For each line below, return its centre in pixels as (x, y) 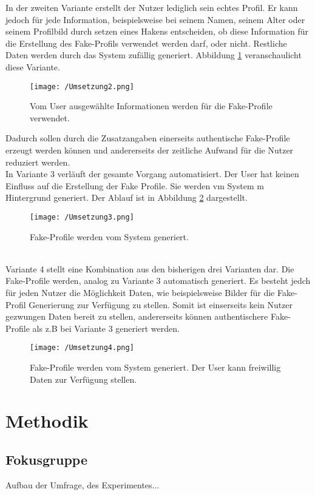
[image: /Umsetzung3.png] (82, 217)
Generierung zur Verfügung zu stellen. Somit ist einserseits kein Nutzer (161, 304)
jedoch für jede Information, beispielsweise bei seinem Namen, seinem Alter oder (155, 19)
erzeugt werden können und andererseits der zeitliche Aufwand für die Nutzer (150, 150)
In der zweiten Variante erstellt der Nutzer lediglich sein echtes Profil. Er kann (152, 7)
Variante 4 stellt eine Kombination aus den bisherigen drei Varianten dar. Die (150, 268)
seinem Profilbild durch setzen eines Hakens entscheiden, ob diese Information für (157, 31)
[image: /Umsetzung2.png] (82, 86)
